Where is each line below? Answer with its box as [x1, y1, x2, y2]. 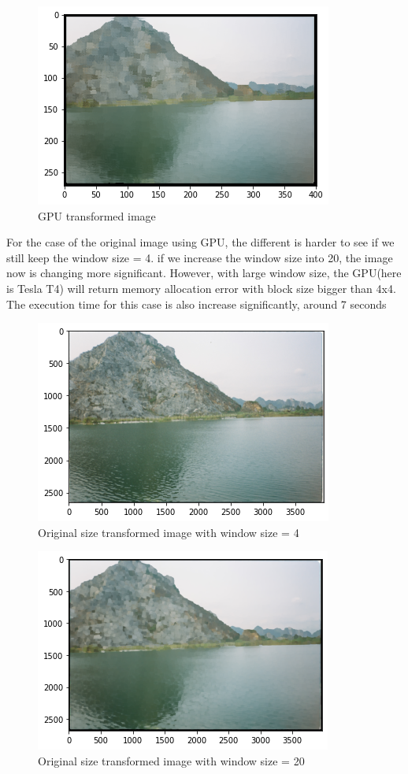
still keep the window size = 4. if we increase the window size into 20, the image [6, 249, 393, 265]
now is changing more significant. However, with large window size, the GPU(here [6, 265, 402, 281]
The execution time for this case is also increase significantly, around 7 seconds [6, 295, 387, 312]
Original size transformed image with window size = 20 [38, 752, 305, 768]
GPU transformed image [38, 207, 156, 224]
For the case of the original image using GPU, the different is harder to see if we [6, 234, 395, 250]
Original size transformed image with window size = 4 [38, 524, 299, 540]
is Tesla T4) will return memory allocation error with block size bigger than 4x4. [6, 280, 396, 296]
